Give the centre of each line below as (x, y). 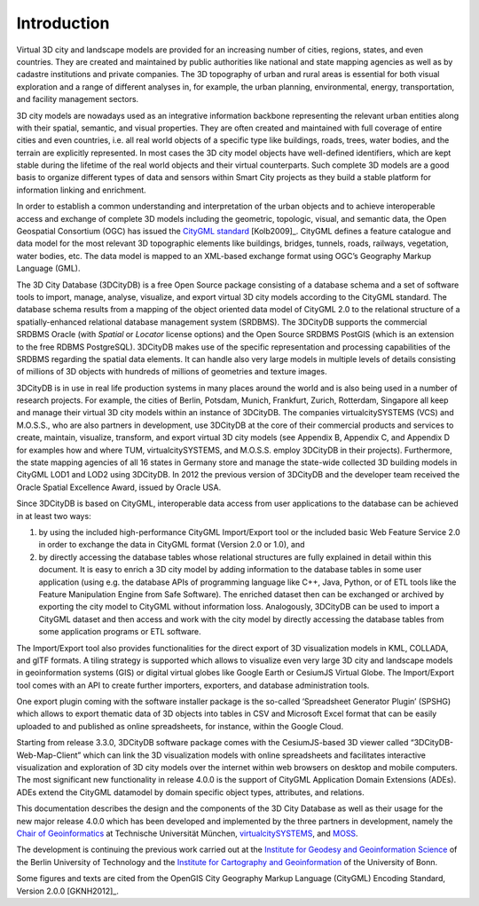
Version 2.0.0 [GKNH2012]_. (67, 891)
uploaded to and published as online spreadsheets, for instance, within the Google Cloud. (180, 726)
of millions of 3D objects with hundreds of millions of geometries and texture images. (172, 372)
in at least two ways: (54, 516)
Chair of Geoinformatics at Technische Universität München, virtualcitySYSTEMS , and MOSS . (187, 833)
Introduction (63, 23)
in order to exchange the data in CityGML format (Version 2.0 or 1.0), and (172, 545)
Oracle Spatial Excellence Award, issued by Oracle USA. (119, 487)
